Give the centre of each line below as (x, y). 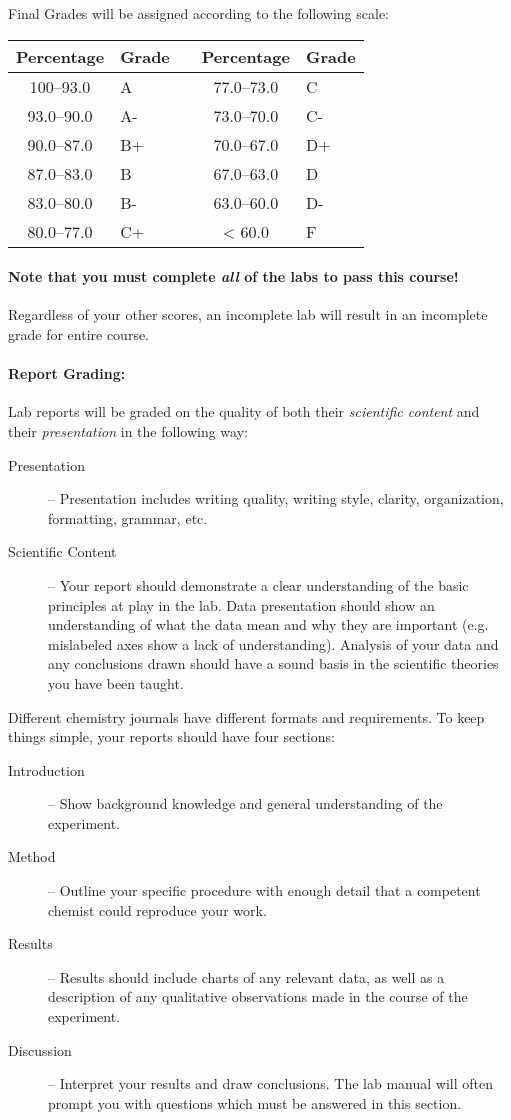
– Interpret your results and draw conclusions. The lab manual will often (271, 1083)
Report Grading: (67, 373)
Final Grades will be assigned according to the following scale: (199, 13)
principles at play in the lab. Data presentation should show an (241, 604)
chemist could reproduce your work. (157, 909)
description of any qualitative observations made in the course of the (258, 996)
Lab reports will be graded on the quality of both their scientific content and (244, 411)
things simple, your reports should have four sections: (171, 736)
